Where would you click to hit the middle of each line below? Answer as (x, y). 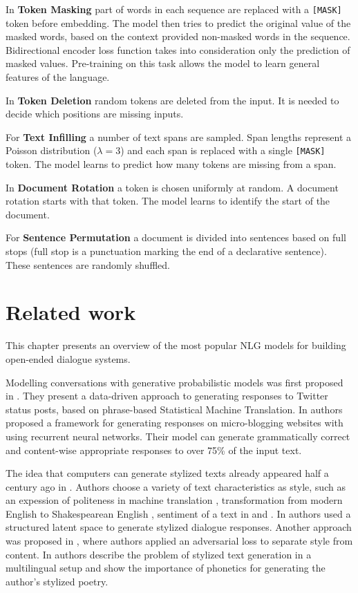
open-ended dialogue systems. (68, 358)
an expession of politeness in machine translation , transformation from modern (174, 500)
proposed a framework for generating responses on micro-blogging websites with (175, 423)
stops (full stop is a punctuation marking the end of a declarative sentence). (166, 251)
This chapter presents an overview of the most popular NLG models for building (176, 345)
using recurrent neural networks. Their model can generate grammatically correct (178, 436)
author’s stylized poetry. (57, 581)
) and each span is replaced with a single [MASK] (223, 150)
